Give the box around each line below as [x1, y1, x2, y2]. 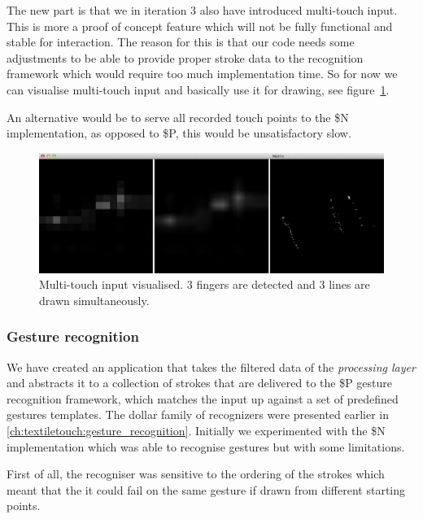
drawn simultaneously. [39, 291, 150, 308]
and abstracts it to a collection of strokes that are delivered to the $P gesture [7, 374, 393, 391]
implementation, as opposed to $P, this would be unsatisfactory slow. [7, 124, 351, 142]
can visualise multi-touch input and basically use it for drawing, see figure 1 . [7, 81, 390, 98]
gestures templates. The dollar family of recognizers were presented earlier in [7, 406, 390, 423]
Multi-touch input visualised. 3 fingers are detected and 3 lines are [39, 276, 370, 293]
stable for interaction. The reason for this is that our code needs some [7, 33, 355, 50]
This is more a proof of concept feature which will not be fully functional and [7, 17, 393, 34]
